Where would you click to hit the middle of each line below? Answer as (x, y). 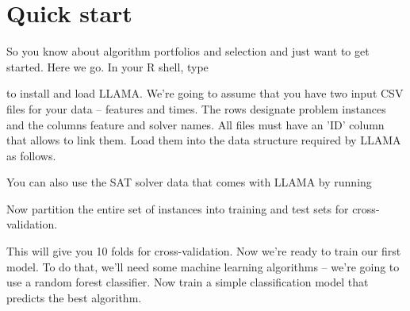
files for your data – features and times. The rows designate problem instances (196, 108)
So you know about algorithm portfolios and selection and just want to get (188, 51)
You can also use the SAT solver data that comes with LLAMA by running (189, 182)
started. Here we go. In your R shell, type (107, 66)
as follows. (31, 155)
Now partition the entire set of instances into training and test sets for (178, 208)
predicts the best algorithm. (74, 297)
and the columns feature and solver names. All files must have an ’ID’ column (195, 124)
